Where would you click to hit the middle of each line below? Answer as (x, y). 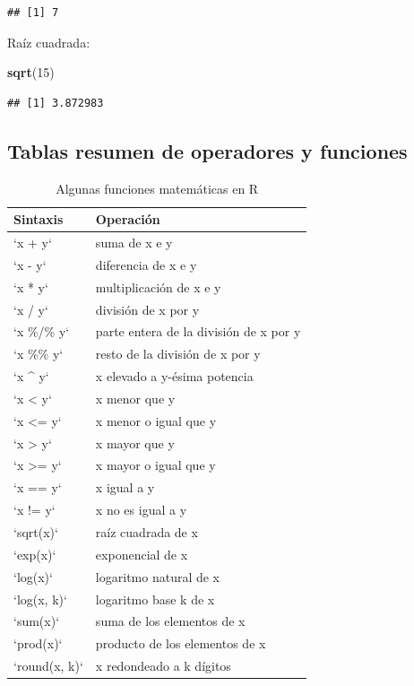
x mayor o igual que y (155, 465)
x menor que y (135, 398)
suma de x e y (134, 243)
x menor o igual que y (156, 420)
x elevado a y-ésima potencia (174, 376)
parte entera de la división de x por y (198, 331)
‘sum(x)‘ (37, 621)
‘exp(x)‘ (35, 554)
